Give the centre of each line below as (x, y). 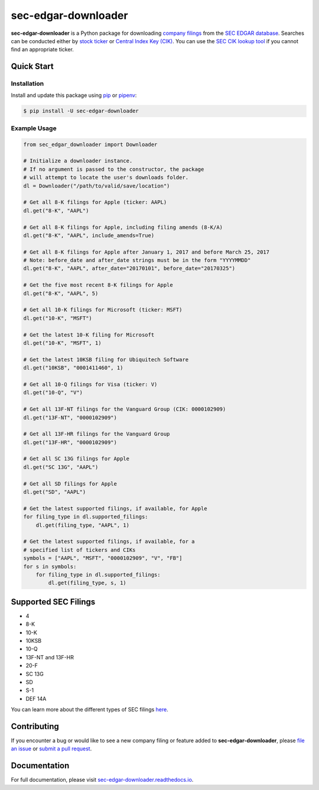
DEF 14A (36, 698)
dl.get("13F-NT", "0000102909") (70, 417)
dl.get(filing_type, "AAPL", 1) (83, 525)
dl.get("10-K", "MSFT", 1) (62, 343)
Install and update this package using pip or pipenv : (74, 95)
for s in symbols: (50, 566)
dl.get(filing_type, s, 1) (87, 583)
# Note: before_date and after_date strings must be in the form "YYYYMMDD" (137, 260)
